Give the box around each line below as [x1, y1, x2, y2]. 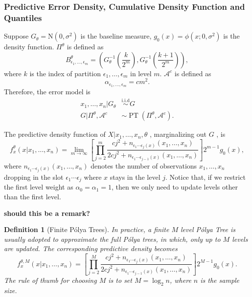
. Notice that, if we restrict [165, 171, 246, 182]
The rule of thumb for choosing [4, 275, 97, 285]
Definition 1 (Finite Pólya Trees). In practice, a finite [4, 224, 169, 234]
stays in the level [110, 171, 160, 182]
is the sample [200, 275, 240, 285]
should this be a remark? [4, 208, 90, 218]
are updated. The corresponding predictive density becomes [4, 243, 178, 254]
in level [130, 68, 152, 78]
